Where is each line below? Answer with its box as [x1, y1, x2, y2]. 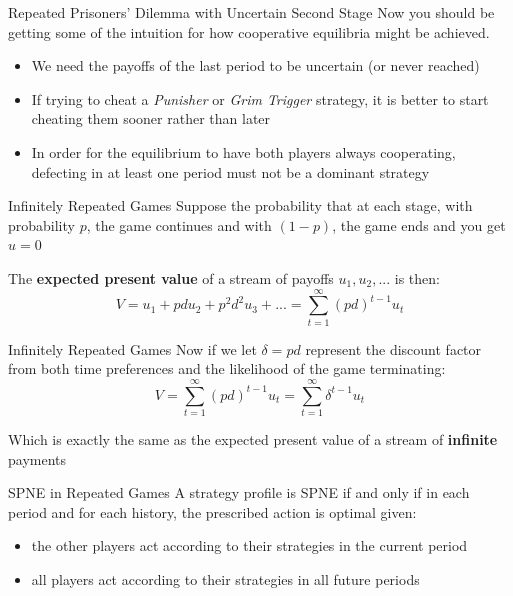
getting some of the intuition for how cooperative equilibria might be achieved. [8, 21, 490, 42]
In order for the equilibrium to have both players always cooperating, [31, 141, 456, 162]
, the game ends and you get [332, 214, 506, 235]
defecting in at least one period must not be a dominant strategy [31, 161, 430, 182]
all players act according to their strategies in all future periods [31, 568, 420, 589]
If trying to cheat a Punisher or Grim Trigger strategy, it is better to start [31, 88, 489, 109]
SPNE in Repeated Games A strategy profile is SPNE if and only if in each [8, 482, 470, 503]
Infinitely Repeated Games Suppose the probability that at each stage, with [8, 195, 473, 216]
